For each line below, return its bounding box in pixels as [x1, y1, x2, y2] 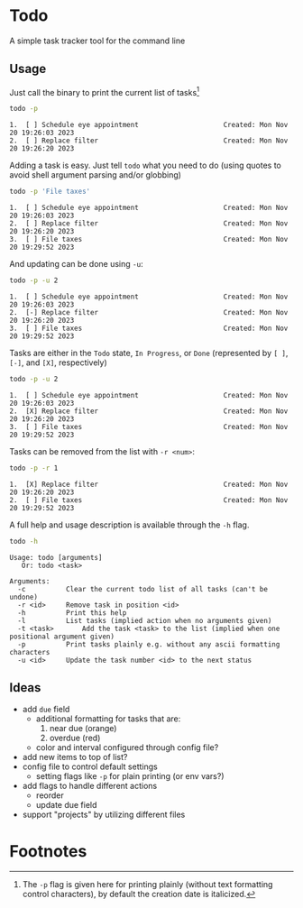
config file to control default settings [22, 761, 158, 772]
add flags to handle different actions [22, 781, 158, 792]
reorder [35, 790, 65, 801]
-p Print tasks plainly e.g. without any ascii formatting [17, 639, 280, 649]
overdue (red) [49, 732, 101, 744]
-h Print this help [17, 608, 127, 618]
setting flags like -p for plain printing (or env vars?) [35, 771, 225, 782]
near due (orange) [49, 723, 117, 734]
